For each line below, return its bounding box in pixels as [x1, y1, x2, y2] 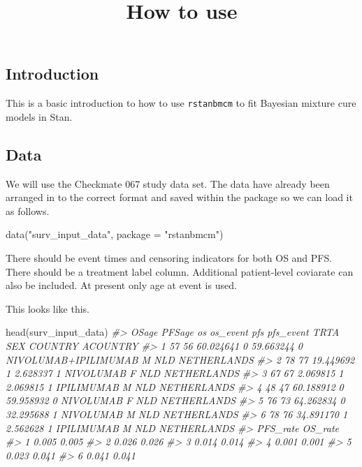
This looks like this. [6, 301, 90, 316]
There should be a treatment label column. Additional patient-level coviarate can [6, 264, 354, 279]
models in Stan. [6, 109, 73, 124]
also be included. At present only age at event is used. [6, 278, 237, 292]
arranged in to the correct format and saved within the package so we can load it [6, 190, 353, 205]
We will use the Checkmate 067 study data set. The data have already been [6, 176, 330, 191]
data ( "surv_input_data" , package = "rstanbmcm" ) [6, 227, 224, 242]
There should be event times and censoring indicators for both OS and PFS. [6, 251, 333, 265]
